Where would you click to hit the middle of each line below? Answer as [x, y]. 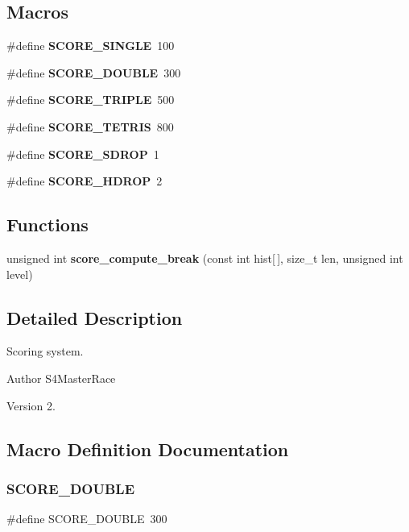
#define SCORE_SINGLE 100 [91, 46]
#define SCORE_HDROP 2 [85, 181]
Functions [48, 224]
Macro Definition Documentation [148, 449]
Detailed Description [95, 317]
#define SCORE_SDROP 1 [83, 154]
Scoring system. [45, 351]
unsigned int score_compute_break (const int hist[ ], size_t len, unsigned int [205, 258]
